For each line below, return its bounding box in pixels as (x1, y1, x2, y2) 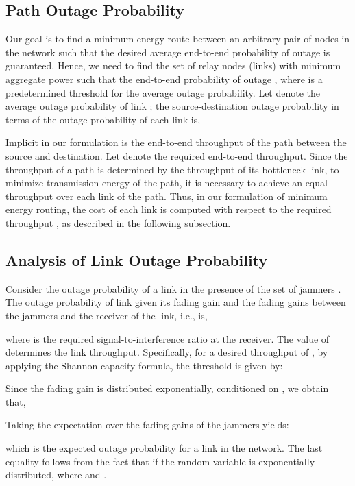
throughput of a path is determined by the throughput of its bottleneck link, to (5, 162, 339, 176)
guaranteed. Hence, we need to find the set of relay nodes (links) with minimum (5, 58, 341, 73)
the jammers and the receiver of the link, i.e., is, (5, 308, 208, 322)
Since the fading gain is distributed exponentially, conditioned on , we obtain (5, 381, 329, 396)
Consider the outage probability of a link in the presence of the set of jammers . (5, 281, 341, 295)
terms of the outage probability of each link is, (5, 112, 201, 126)
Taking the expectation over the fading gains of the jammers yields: (5, 417, 289, 432)
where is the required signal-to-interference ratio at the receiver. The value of (5, 331, 330, 345)
